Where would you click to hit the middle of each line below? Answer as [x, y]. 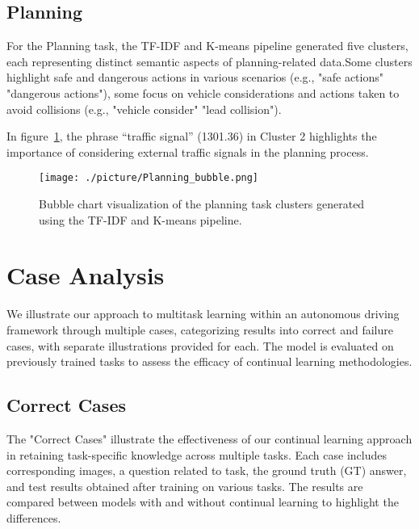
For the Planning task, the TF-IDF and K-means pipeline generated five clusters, [207, 46]
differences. [34, 517]
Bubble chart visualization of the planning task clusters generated [202, 204]
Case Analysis [86, 275]
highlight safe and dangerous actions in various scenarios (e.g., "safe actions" [195, 77]
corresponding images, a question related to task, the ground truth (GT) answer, [207, 470]
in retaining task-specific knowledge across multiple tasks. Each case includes [197, 454]
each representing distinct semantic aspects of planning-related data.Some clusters [209, 61]
